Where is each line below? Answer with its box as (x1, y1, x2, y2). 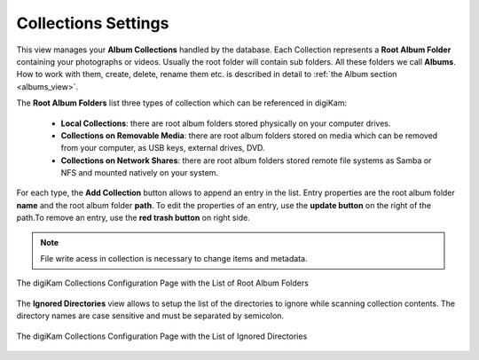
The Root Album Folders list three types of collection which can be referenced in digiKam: (16, 98, 348, 108)
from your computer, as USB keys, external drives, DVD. (60, 143, 265, 153)
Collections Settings (16, 13, 169, 33)
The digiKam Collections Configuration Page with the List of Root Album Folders (16, 278, 310, 288)
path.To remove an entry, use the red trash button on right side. (16, 213, 250, 223)
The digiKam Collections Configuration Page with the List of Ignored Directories (16, 331, 308, 341)
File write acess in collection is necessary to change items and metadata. (40, 254, 308, 264)
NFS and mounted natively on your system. (60, 168, 219, 178)
